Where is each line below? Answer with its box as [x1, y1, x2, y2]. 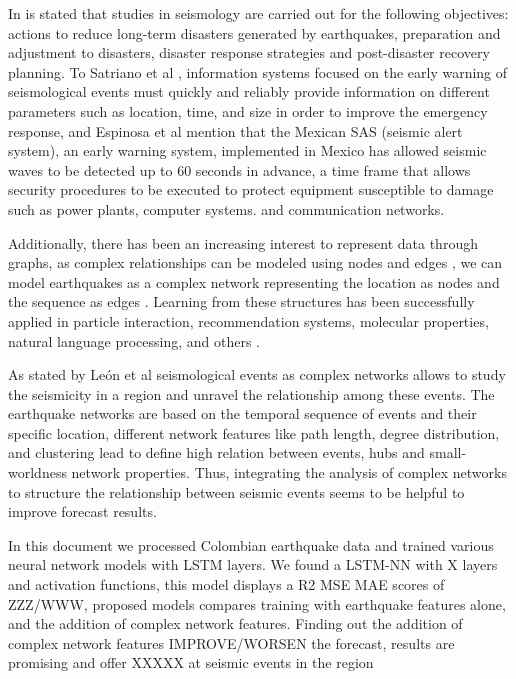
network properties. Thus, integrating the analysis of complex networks [71, 462, 507, 483]
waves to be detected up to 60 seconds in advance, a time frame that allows [8, 159, 471, 180]
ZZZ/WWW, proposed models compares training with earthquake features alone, [8, 593, 506, 614]
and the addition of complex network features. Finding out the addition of [8, 613, 463, 634]
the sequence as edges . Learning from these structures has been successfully [8, 291, 475, 312]
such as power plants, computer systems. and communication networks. [8, 198, 445, 219]
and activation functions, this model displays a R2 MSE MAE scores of [8, 574, 445, 595]
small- [429, 442, 467, 463]
